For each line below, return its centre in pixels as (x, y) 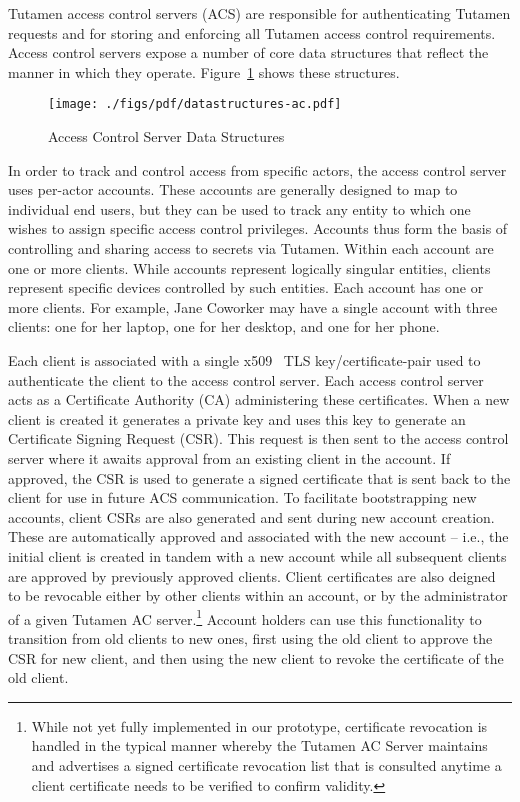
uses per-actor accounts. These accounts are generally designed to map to (233, 189)
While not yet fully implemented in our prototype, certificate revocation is (259, 725)
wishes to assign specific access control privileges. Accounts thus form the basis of (258, 228)
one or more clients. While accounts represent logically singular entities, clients (249, 267)
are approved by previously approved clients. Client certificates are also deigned (252, 575)
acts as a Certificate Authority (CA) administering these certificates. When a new (259, 399)
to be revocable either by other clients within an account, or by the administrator (258, 595)
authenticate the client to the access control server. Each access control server (246, 379)
